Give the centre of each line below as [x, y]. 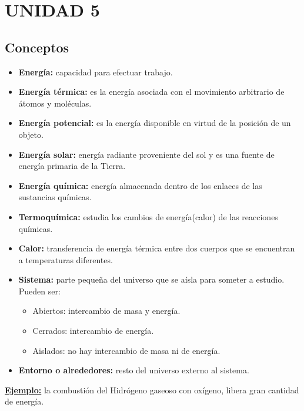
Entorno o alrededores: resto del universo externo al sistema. [134, 370]
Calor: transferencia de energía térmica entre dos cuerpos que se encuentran [157, 248]
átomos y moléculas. [55, 103]
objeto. [31, 134]
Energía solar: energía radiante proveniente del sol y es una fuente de [146, 154]
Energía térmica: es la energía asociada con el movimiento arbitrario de [151, 92]
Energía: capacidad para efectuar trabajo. [96, 72]
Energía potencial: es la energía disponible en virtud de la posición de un [155, 123]
